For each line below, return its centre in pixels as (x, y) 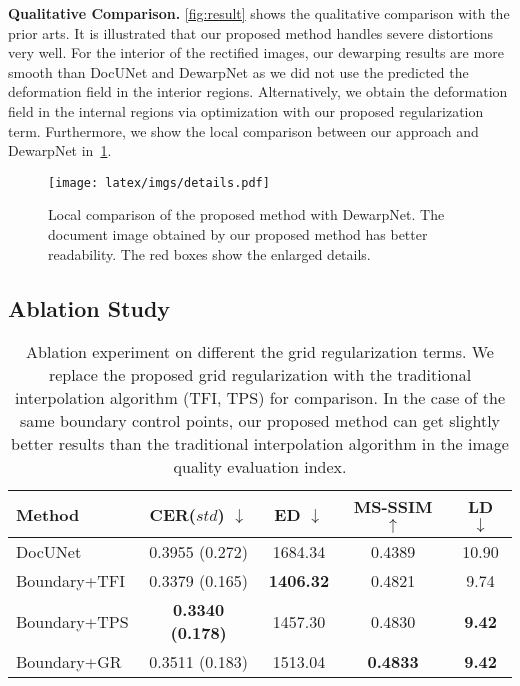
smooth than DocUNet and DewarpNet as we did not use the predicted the (238, 71)
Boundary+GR (69, 662)
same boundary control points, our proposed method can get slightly (260, 421)
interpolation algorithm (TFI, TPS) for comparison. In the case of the (260, 398)
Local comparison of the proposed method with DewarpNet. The (246, 214)
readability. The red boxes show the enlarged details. (209, 253)
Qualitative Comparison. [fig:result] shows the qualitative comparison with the (259, 13)
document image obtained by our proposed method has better (238, 234)
